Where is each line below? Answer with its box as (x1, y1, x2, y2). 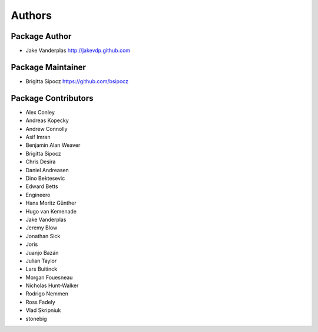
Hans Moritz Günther (25, 199, 77, 206)
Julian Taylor (25, 257, 57, 264)
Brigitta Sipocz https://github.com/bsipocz (25, 77, 129, 85)
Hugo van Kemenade (25, 208, 77, 215)
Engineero (25, 191, 51, 198)
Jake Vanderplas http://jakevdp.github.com (25, 47, 131, 54)
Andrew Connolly (25, 125, 68, 132)
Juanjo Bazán (25, 249, 59, 256)
